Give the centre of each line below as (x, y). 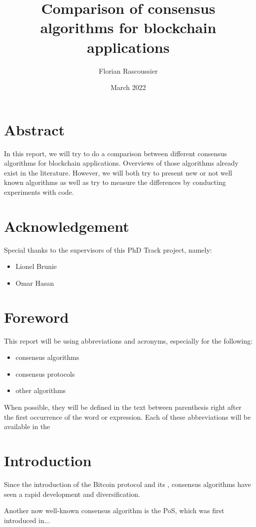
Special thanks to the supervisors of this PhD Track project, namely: (108, 249)
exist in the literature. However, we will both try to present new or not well (118, 172)
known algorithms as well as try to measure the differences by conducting (115, 182)
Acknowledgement (67, 226)
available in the (27, 426)
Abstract (35, 129)
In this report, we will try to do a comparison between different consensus (116, 153)
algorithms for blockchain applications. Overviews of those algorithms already (121, 163)
